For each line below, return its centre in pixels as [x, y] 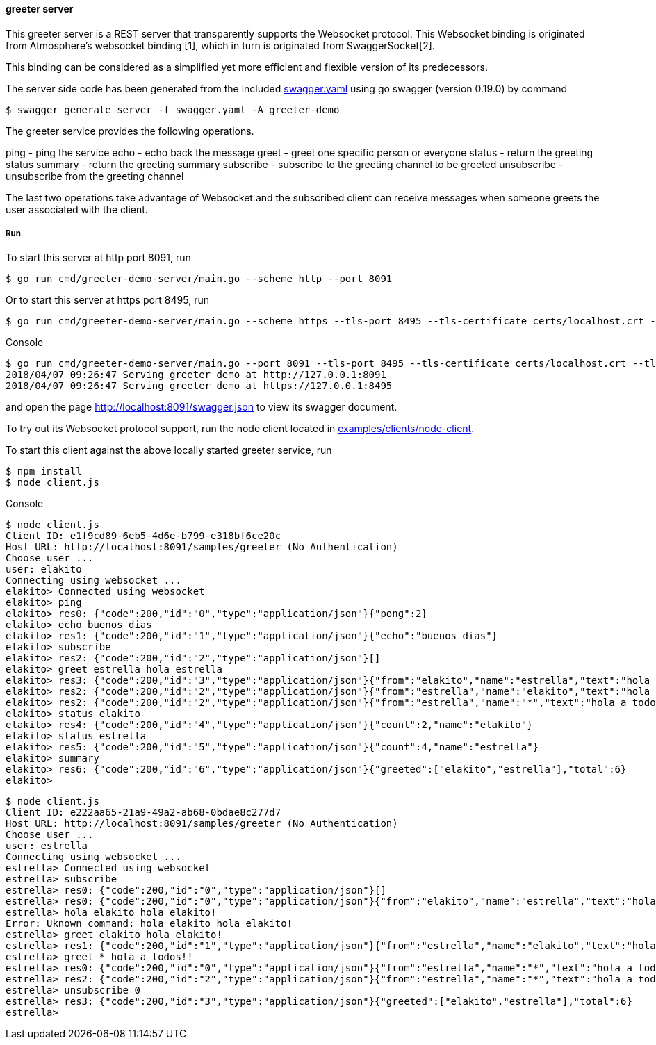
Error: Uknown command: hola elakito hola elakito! [149, 924]
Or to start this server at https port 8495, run [107, 300]
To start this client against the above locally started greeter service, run [169, 450]
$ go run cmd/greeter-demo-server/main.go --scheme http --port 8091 [199, 279]
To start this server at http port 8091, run [98, 258]
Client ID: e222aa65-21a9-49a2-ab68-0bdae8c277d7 [143, 813]
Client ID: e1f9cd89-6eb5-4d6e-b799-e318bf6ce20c [143, 536]
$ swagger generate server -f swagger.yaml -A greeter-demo [173, 109]
